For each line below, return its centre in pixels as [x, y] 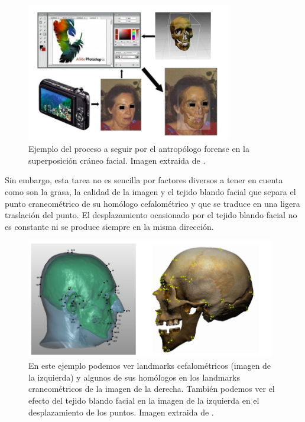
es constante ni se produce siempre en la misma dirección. [109, 226]
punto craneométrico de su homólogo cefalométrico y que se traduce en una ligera [152, 203]
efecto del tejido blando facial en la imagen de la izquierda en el [144, 400]
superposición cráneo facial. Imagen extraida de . [117, 160]
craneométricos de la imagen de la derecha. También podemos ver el [152, 389]
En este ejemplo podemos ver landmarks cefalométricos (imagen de [150, 366]
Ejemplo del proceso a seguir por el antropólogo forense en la [139, 149]
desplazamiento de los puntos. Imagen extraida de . [121, 412]
